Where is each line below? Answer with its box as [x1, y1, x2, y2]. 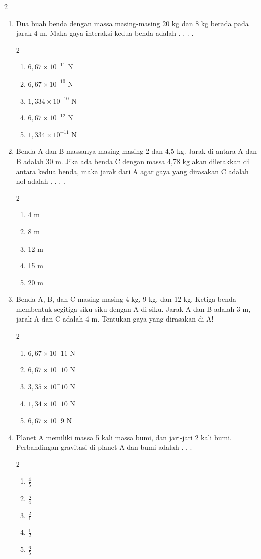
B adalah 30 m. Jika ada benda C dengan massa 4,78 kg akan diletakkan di [16, 155, 249, 166]
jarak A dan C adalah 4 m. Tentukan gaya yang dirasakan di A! [16, 313, 214, 324]
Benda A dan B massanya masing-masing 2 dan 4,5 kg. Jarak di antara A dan [16, 146, 257, 156]
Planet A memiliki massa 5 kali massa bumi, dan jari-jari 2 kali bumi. [16, 432, 232, 442]
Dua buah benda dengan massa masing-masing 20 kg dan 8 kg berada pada [16, 18, 249, 28]
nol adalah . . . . [16, 176, 65, 186]
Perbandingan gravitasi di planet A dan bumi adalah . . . [16, 442, 192, 452]
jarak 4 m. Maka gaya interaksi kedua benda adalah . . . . [16, 28, 194, 38]
